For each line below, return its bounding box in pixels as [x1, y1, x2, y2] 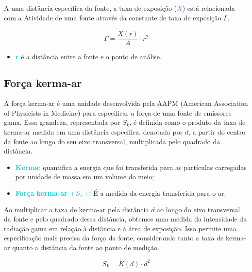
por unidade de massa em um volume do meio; [15, 171, 154, 182]
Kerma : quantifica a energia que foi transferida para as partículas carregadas [15, 162, 247, 172]
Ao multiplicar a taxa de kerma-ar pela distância [4, 204, 149, 214]
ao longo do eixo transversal [157, 204, 240, 214]
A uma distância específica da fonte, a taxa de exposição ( [4, 3, 177, 13]
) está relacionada [182, 3, 235, 13]
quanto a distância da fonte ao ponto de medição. [12, 242, 159, 252]
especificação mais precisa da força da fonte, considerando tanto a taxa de [4, 233, 224, 243]
